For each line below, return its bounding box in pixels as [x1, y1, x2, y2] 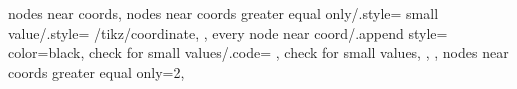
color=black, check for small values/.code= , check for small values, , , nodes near [8, 42, 509, 63]
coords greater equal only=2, [8, 61, 185, 82]
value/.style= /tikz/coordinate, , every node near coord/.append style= [8, 22, 448, 43]
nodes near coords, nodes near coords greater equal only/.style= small [8, 3, 439, 23]
